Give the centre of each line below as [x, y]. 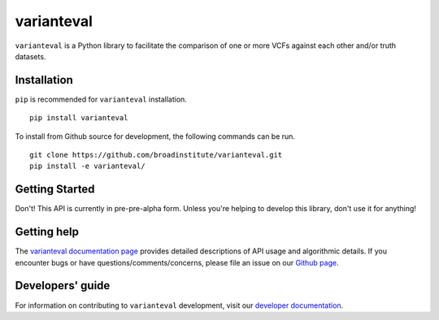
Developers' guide [63, 285]
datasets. [30, 56]
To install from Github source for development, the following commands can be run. [155, 136]
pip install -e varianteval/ [87, 166]
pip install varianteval [79, 118]
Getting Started [55, 190]
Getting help [47, 232]
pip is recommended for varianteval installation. [101, 99]
